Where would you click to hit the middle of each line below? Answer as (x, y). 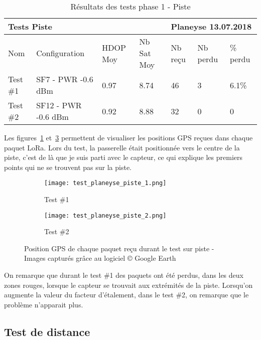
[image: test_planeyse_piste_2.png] (105, 215)
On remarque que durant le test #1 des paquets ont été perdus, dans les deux (124, 275)
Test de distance (47, 331)
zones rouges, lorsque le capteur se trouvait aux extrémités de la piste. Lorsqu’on (128, 285)
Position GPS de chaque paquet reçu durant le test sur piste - (119, 248)
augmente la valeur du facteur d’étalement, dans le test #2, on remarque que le (126, 295)
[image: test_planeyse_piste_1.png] (105, 183)
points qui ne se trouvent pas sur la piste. (68, 167)
